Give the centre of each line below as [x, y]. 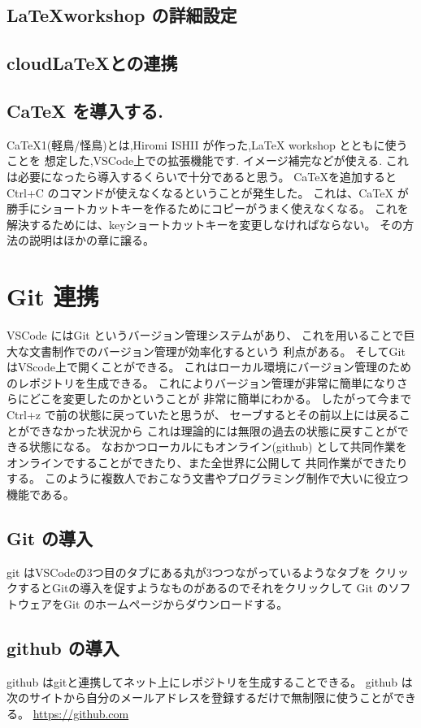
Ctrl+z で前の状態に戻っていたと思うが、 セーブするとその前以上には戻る [203, 415]
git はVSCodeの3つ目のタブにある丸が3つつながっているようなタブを [189, 572]
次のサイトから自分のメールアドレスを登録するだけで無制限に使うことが [200, 698]
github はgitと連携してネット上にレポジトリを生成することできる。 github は [210, 681]
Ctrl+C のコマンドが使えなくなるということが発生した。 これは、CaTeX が [208, 192]
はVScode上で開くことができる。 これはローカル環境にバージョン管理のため [209, 367]
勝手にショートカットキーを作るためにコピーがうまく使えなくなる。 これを [208, 208]
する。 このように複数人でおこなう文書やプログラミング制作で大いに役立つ [208, 478]
